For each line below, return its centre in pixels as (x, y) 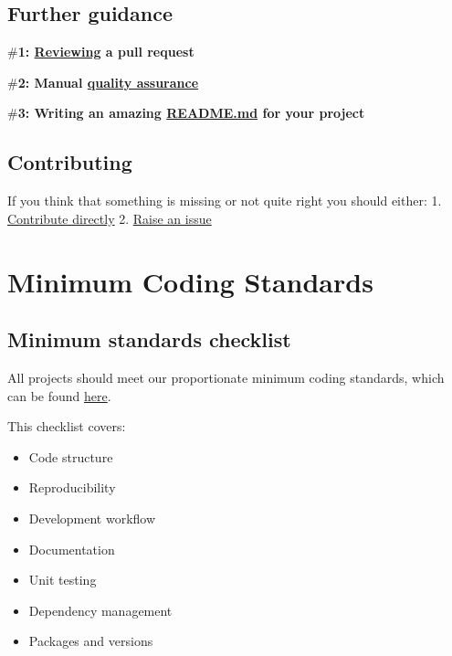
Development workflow (92, 518)
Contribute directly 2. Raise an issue (110, 218)
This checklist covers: (67, 426)
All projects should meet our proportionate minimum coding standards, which (226, 377)
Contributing (70, 162)
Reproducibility (72, 487)
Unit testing (63, 580)
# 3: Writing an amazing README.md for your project (186, 113)
